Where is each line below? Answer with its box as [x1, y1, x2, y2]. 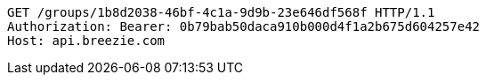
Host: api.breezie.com [7, 34, 166, 48]
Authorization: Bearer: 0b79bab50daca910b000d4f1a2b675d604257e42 [7, 19, 481, 34]
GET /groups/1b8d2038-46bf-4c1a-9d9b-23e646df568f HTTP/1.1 [7, 5, 435, 19]
